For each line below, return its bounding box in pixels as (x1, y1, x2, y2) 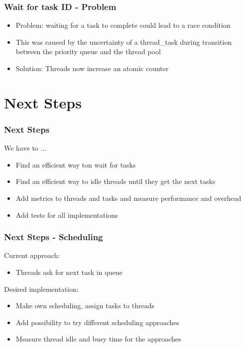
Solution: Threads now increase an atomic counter (15, 63, 169, 73)
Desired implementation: (4, 283, 79, 294)
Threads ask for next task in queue (15, 266, 122, 277)
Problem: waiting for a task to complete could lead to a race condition (15, 20, 231, 30)
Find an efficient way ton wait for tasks (15, 159, 136, 170)
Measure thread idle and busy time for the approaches (15, 334, 181, 344)
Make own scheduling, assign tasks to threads (15, 300, 154, 311)
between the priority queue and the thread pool (15, 46, 161, 57)
